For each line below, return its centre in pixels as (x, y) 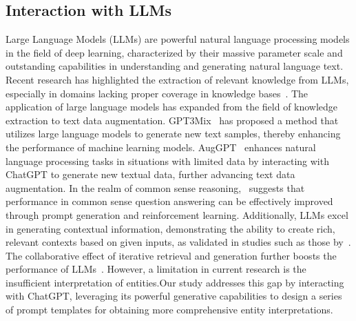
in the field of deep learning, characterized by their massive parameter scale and (174, 52)
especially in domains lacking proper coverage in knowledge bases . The (157, 93)
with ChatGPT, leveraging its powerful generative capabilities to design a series (174, 296)
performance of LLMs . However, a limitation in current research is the (156, 269)
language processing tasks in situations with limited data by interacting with (167, 160)
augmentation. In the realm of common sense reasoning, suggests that (155, 187)
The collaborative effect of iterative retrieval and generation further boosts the (171, 255)
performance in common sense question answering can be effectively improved (169, 201)
